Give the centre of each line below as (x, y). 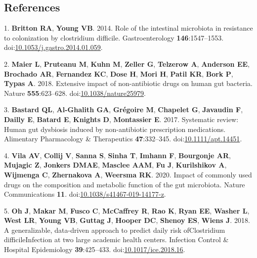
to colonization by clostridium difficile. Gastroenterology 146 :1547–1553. (114, 37)
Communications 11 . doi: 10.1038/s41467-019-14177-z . (85, 194)
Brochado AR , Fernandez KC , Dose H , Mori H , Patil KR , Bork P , (119, 73)
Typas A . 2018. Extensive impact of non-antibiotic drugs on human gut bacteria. (128, 83)
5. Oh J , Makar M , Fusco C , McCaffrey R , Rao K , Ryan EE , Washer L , (127, 210)
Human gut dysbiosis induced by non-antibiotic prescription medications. (115, 129)
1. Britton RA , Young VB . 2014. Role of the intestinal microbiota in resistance (128, 28)
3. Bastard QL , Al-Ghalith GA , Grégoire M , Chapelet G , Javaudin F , (124, 109)
